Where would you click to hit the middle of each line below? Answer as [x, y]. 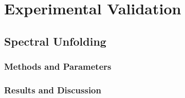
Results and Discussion [53, 90]
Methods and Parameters [58, 66]
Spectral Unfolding [55, 41]
